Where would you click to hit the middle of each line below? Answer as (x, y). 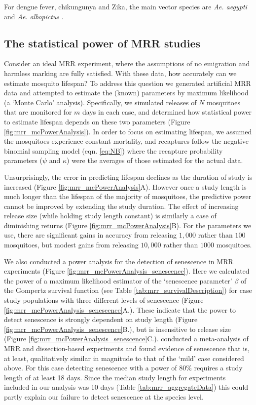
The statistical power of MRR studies (102, 43)
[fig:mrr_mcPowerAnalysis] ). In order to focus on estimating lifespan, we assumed (128, 131)
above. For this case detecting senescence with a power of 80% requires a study (123, 368)
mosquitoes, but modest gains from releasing (71, 245)
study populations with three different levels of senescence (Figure (104, 300)
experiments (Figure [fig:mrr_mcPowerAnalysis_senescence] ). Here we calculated (127, 271)
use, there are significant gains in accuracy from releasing (91, 235)
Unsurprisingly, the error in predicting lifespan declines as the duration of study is (128, 177)
